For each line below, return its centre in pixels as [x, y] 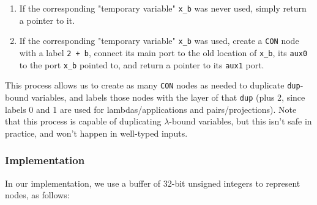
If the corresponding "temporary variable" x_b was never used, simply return [163, 8]
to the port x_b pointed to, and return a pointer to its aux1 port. [142, 64]
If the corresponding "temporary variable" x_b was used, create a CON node [159, 41]
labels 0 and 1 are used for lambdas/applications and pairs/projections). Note [151, 109]
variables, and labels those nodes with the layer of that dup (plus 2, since [168, 97]
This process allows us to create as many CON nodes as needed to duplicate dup [153, 85]
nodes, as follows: [37, 195]
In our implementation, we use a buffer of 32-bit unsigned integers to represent [153, 183]
